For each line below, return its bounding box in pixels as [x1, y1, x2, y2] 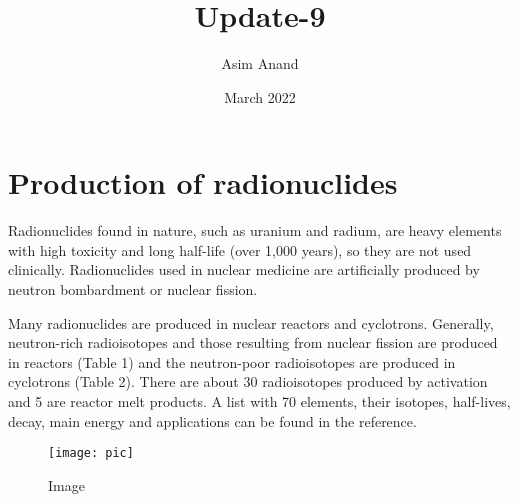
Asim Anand [221, 53, 299, 74]
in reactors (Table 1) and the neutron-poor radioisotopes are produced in [8, 351, 456, 372]
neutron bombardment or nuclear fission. [8, 279, 258, 300]
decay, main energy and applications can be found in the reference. [8, 410, 417, 431]
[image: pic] [48, 446, 134, 461]
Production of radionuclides [8, 162, 398, 203]
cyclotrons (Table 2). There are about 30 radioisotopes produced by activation [8, 371, 488, 392]
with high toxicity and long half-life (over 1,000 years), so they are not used [8, 239, 472, 260]
